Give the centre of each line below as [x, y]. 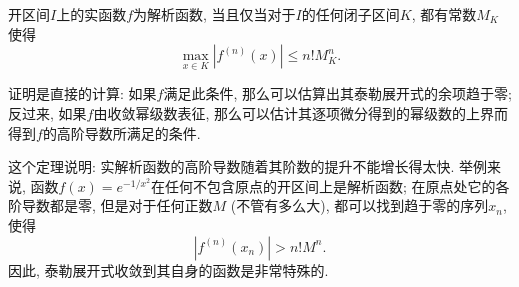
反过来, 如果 [47, 113]
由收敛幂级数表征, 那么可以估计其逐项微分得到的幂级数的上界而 [300, 113]
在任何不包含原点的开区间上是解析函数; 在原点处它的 [323, 185]
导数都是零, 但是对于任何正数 [117, 205]
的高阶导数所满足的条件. [121, 132]
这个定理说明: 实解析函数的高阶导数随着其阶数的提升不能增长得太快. [231, 166]
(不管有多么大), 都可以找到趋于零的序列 [359, 205]
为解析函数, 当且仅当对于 [214, 14]
